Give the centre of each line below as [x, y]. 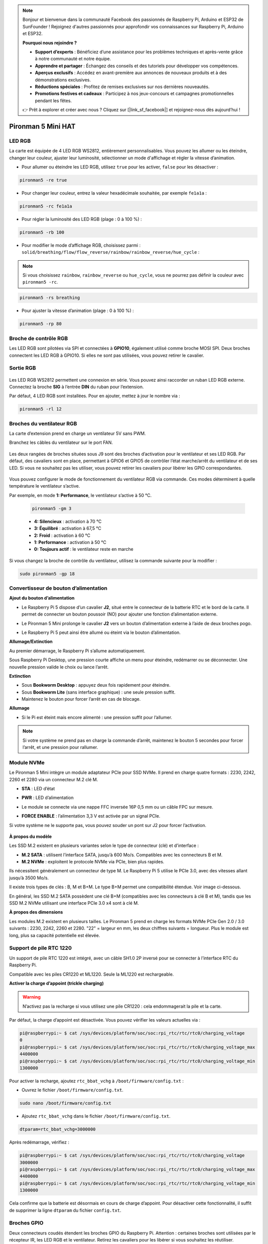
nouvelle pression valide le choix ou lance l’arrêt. [59, 667]
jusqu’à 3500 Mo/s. [29, 878]
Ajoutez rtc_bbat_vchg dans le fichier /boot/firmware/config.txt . [96, 1116]
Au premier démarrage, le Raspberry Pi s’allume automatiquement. [77, 651]
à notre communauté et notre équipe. [73, 59]
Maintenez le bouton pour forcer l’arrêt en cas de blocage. [81, 699]
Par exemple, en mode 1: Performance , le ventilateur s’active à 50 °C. [80, 495]
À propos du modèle [31, 836]
